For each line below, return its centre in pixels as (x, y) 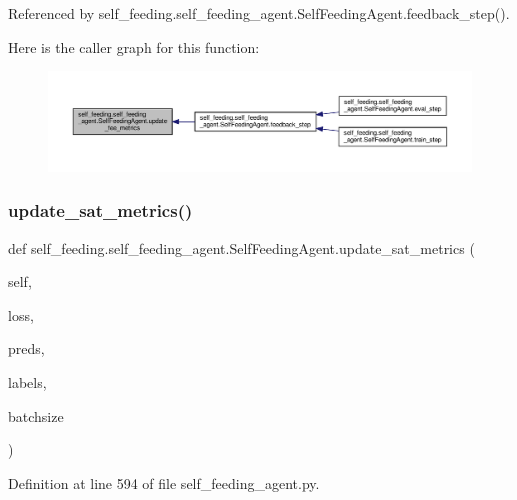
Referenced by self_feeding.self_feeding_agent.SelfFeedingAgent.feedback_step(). (259, 13)
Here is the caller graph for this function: (134, 46)
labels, (27, 381)
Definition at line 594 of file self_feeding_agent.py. (164, 482)
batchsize (36, 415)
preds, (26, 348)
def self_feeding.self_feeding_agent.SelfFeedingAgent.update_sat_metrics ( (241, 247)
